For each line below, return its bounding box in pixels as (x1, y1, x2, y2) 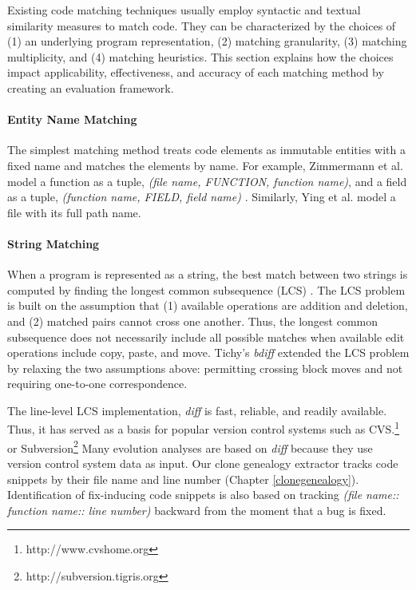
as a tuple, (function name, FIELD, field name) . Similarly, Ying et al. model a (7, 188, 396, 205)
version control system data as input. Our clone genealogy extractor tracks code (7, 454, 398, 471)
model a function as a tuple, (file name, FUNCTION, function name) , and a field (7, 172, 407, 189)
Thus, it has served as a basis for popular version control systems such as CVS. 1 (7, 418, 400, 438)
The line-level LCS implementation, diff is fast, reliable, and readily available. (7, 402, 387, 418)
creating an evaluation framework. (7, 79, 174, 96)
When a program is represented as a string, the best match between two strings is (7, 266, 408, 283)
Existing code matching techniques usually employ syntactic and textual (7, 2, 361, 18)
